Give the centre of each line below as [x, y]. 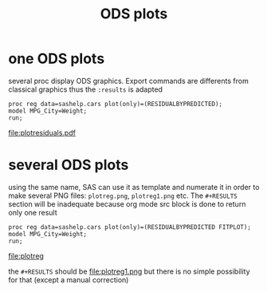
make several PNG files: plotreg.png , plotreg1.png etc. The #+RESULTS [123, 195]
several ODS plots [69, 165]
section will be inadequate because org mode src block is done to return [127, 203]
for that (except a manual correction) [69, 279]
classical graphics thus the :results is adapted [86, 89]
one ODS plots [57, 59]
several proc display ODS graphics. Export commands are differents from [128, 81]
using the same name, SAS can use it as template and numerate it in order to [134, 187]
